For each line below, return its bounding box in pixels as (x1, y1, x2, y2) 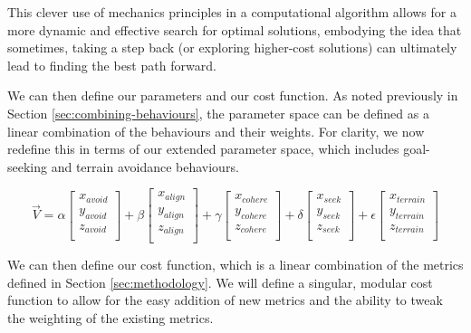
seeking (7, 157, 48, 176)
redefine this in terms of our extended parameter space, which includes (7, 139, 399, 158)
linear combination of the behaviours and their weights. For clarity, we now (7, 121, 425, 140)
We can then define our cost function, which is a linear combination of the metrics (7, 255, 464, 274)
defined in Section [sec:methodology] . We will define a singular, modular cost (7, 272, 433, 291)
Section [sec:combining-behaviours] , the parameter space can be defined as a (7, 103, 429, 122)
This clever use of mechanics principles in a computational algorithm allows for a (7, 3, 457, 21)
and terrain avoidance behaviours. (51, 157, 239, 176)
